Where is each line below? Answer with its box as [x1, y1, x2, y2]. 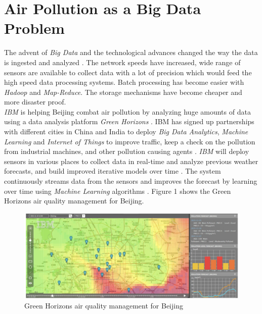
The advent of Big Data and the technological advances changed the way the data [4, 47, 258, 58]
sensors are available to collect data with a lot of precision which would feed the [4, 67, 252, 77]
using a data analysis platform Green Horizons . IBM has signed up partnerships [4, 116, 254, 127]
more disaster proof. [4, 96, 66, 107]
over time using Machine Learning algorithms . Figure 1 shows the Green [4, 185, 231, 196]
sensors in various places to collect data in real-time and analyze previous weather [4, 155, 258, 166]
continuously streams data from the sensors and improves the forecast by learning [4, 176, 257, 186]
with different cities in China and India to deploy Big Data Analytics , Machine [4, 126, 248, 137]
